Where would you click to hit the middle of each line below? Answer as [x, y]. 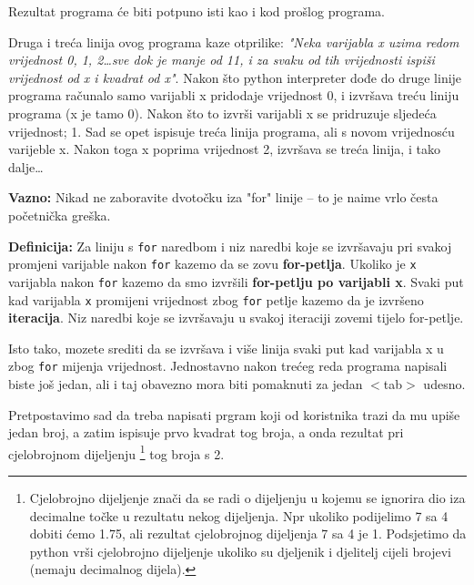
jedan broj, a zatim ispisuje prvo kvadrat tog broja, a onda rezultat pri [206, 432]
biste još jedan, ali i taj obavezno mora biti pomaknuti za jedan [186, 384]
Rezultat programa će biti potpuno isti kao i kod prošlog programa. [197, 11]
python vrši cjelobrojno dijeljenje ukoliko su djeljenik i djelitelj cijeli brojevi [240, 551]
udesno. [444, 384]
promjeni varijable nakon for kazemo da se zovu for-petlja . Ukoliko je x [212, 264]
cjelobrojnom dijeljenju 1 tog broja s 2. [116, 452]
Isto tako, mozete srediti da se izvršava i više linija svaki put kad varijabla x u [226, 348]
